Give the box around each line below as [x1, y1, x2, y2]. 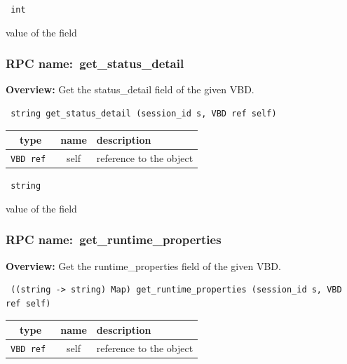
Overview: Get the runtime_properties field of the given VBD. [6, 258, 281, 273]
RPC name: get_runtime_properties [6, 231, 222, 248]
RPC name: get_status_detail [6, 55, 184, 72]
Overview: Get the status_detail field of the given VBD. [6, 82, 254, 97]
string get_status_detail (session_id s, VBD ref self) [11, 109, 277, 119]
